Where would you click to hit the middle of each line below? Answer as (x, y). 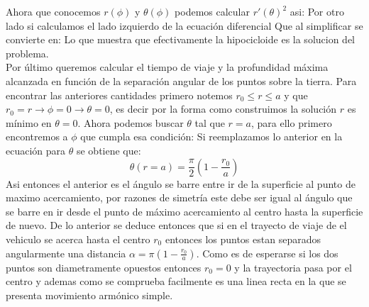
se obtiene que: (109, 150)
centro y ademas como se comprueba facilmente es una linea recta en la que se (176, 281)
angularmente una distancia (66, 253)
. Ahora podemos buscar (131, 122)
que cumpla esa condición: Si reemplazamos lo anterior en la (211, 136)
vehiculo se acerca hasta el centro (78, 239)
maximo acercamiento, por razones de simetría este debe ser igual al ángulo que (179, 197)
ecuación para (36, 150)
